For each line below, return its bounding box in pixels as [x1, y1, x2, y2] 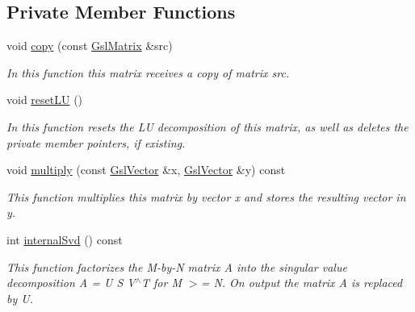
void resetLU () [6, 91, 83, 108]
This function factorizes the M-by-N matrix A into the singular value [6, 258, 347, 275]
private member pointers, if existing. [6, 134, 186, 151]
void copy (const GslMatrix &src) [6, 37, 173, 54]
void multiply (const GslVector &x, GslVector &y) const [6, 161, 286, 178]
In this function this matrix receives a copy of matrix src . [6, 64, 290, 81]
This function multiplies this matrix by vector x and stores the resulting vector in [6, 188, 406, 205]
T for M [141, 274, 182, 291]
